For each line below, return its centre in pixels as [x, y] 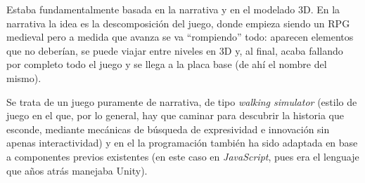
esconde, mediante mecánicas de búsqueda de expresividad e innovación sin [168, 129]
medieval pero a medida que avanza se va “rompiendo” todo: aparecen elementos [180, 37]
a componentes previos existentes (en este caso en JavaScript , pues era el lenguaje [183, 156]
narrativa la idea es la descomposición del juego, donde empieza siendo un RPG [178, 23]
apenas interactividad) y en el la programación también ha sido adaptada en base [182, 143]
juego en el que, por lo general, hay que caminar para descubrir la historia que [175, 115]
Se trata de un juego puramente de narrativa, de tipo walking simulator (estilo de [182, 101]
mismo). [24, 77]
